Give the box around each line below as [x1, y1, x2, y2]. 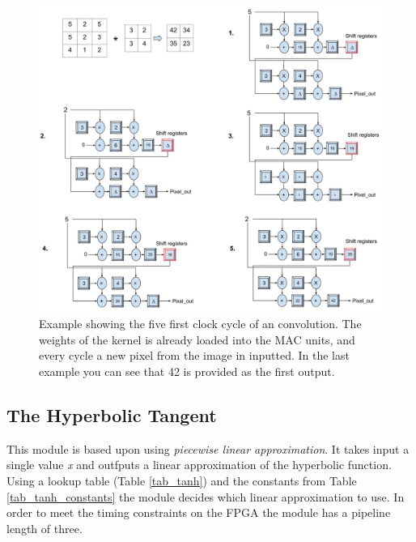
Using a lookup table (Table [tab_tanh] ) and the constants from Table [6, 472, 357, 489]
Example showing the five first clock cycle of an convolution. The [39, 315, 362, 332]
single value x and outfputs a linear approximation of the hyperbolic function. [6, 456, 392, 473]
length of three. [6, 519, 83, 536]
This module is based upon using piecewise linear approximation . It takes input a [6, 440, 410, 457]
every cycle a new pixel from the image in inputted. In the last [39, 347, 350, 364]
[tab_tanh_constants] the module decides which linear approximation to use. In [6, 488, 405, 505]
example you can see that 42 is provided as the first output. [39, 363, 335, 379]
